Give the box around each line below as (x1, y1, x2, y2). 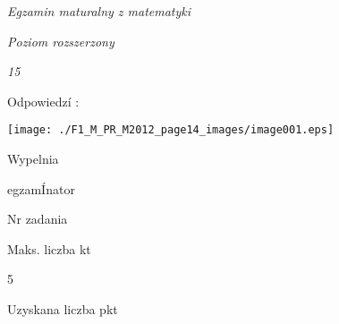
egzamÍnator (7, 179, 75, 198)
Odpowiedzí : (7, 91, 80, 110)
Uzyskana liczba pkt (7, 300, 118, 318)
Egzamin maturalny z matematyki (7, 2, 191, 20)
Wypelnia (7, 149, 59, 168)
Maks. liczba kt (7, 239, 91, 258)
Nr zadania (7, 209, 68, 228)
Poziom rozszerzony (7, 31, 114, 50)
